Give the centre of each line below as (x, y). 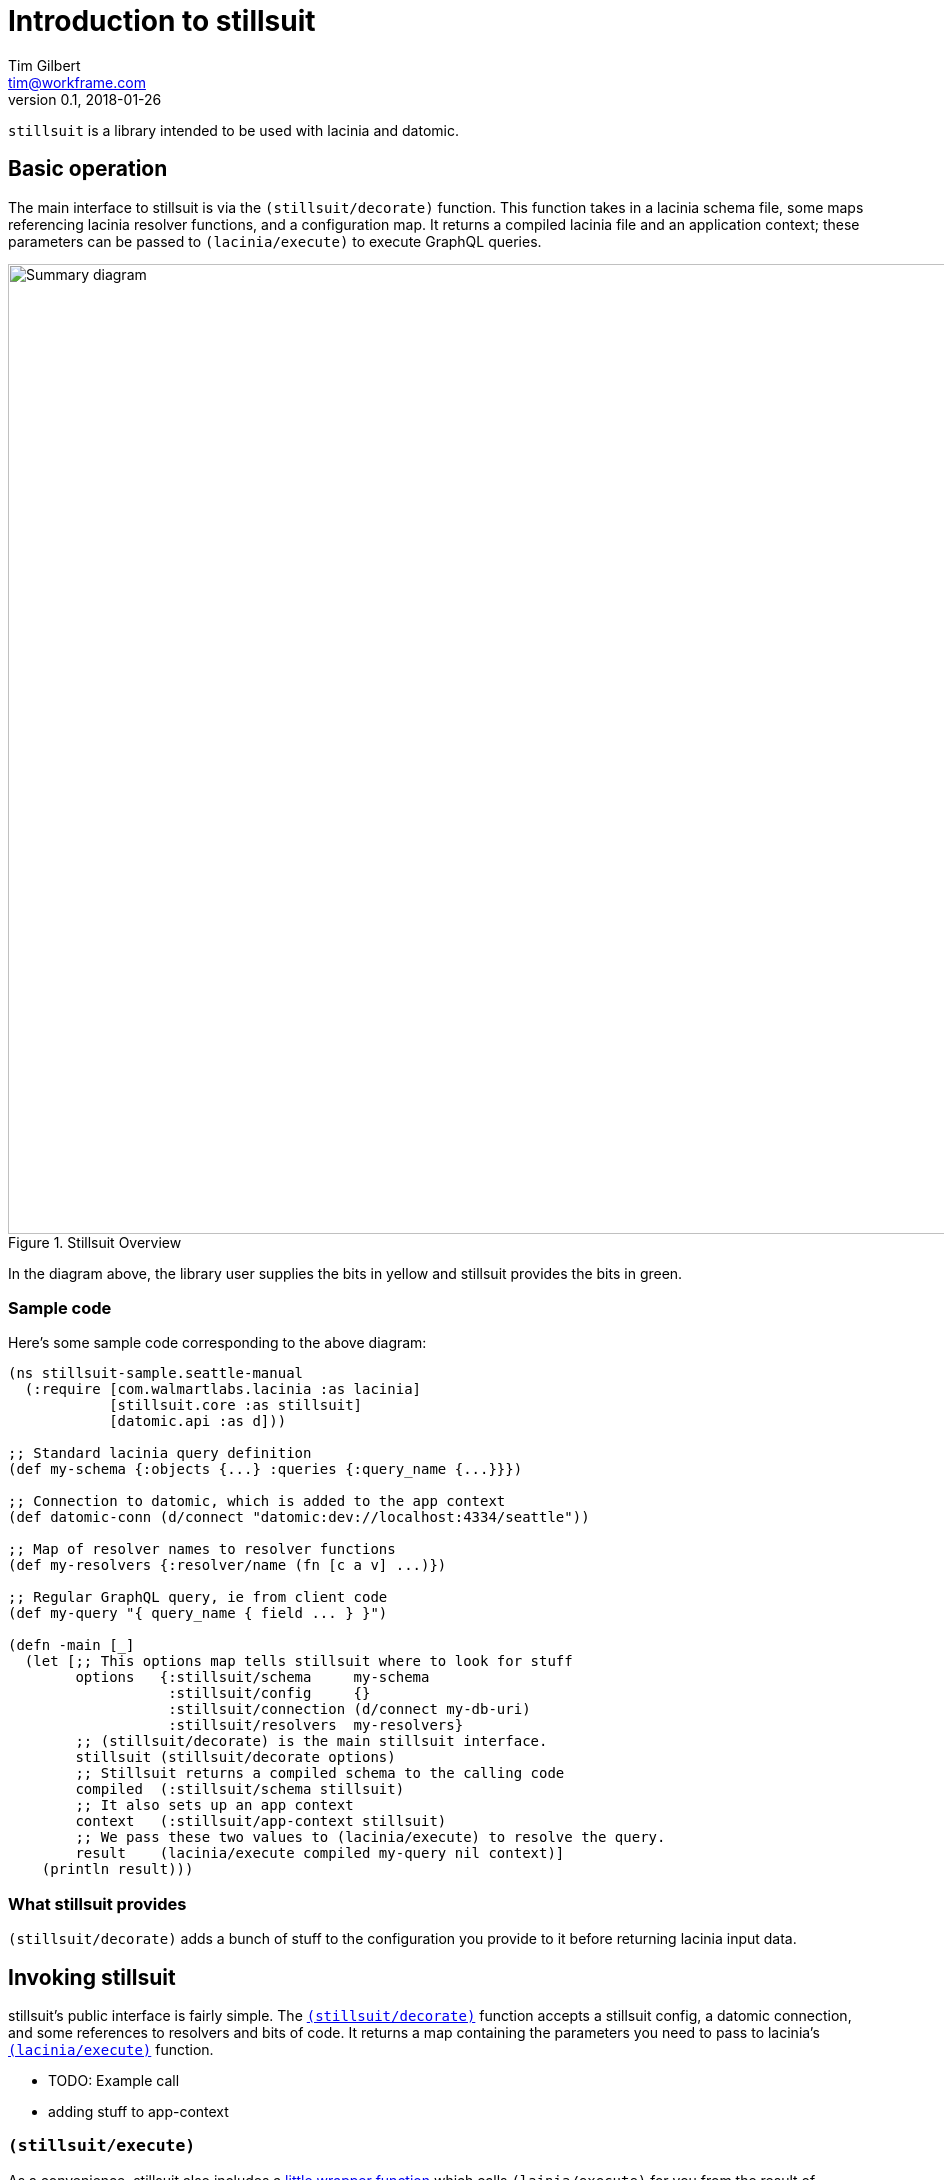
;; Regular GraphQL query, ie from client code (198, 1597)
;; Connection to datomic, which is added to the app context (257, 1501)
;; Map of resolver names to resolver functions (202, 1549)
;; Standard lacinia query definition (160, 1453)
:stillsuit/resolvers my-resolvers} (316, 1725)
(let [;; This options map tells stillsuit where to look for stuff (298, 1661)
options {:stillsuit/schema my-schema (252, 1677)
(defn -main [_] (71, 1645)
